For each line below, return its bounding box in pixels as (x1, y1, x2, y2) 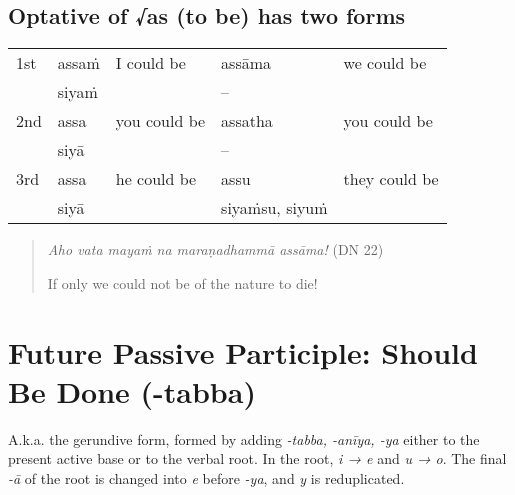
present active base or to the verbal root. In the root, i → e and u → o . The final (8, 448, 507, 469)
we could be (343, 51, 427, 75)
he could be (115, 167, 197, 191)
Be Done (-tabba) (8, 370, 256, 411)
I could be (115, 51, 186, 75)
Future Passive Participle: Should (8, 331, 478, 372)
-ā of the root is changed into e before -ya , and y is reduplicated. (8, 467, 405, 488)
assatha (221, 109, 273, 133)
